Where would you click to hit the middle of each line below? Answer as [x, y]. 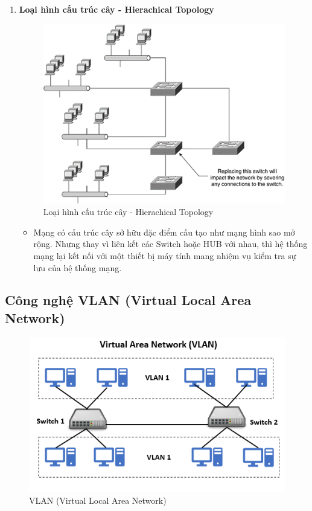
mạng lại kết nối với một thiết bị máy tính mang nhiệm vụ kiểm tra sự [165, 255]
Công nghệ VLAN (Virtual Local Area [128, 300]
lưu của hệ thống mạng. [78, 267]
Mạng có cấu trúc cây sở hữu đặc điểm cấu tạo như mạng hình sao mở [164, 232]
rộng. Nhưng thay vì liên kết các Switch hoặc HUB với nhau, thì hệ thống [170, 244]
